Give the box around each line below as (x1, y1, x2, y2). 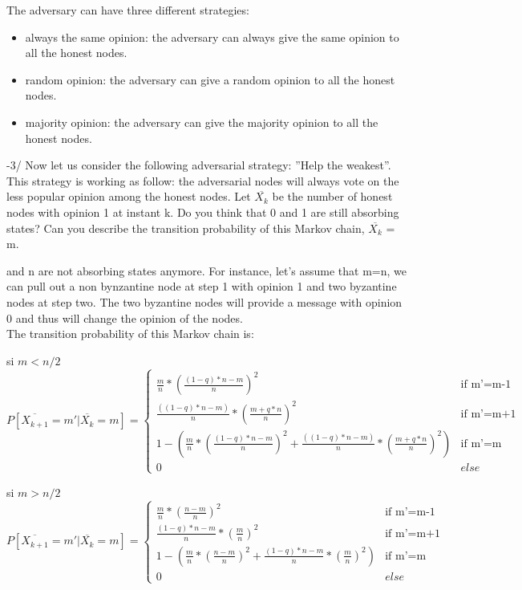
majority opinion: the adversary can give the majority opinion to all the (25, 113, 378, 130)
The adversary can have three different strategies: (6, 2, 249, 18)
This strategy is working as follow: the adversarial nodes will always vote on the (6, 172, 399, 189)
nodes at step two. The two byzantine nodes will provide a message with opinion (6, 293, 403, 310)
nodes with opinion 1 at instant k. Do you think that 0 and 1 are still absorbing (6, 203, 399, 220)
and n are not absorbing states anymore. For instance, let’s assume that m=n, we (6, 262, 407, 279)
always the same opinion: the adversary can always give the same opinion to (25, 28, 399, 45)
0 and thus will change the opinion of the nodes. (6, 309, 243, 326)
